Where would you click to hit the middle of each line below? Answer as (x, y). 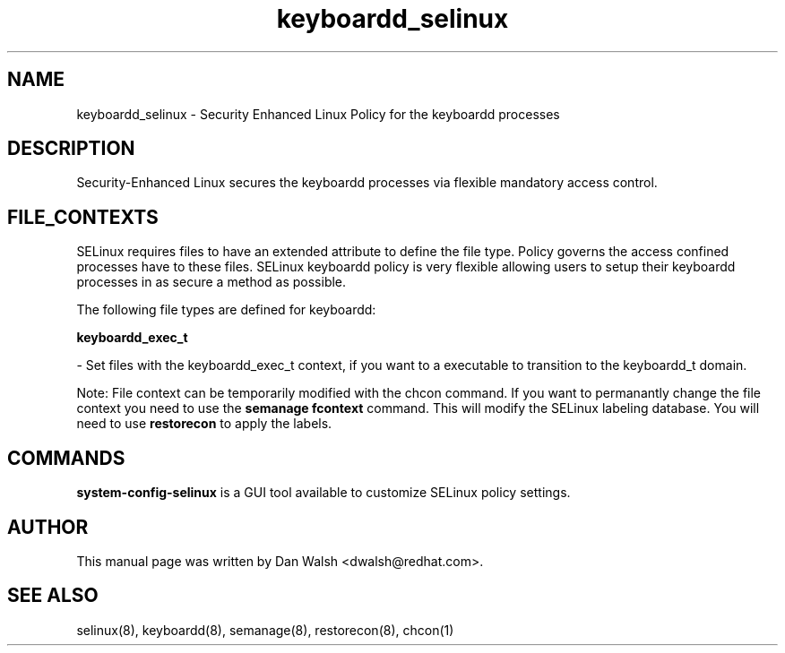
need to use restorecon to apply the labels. (204, 424)
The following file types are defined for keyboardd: (226, 310)
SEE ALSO (53, 596)
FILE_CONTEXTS (83, 217)
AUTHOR (48, 527)
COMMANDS (66, 458)
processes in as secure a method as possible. (211, 282)
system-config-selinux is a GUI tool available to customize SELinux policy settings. (323, 493)
